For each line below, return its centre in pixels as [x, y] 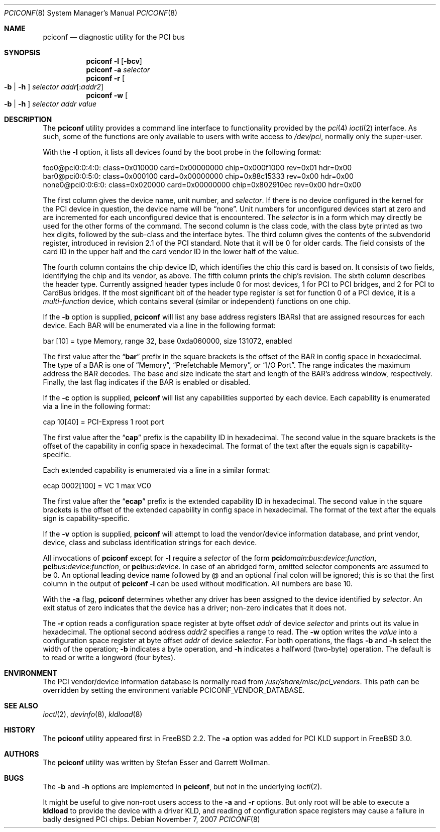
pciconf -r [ [105, 78]
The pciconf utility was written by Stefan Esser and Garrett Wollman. [156, 762]
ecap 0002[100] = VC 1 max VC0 [97, 486]
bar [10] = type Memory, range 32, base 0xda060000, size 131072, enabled [168, 341]
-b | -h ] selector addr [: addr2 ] [54, 87]
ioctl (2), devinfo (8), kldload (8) [93, 714]
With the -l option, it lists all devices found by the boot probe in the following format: [182, 152]
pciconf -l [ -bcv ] [114, 61]
